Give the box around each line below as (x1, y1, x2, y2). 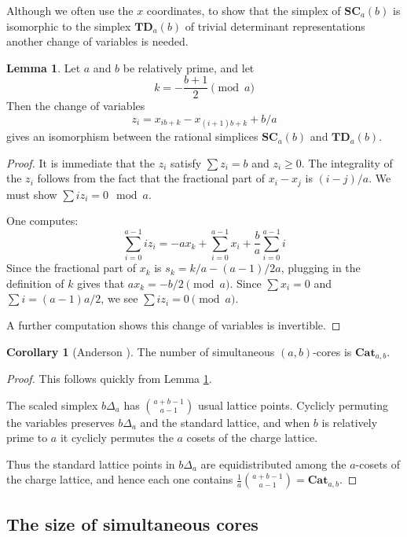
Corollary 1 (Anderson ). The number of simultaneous (6, 343, 275, 359)
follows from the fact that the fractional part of (37, 170, 266, 186)
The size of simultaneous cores (6, 511, 258, 535)
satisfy (170, 154, 202, 171)
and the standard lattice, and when (140, 414, 310, 430)
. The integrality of (301, 154, 393, 171)
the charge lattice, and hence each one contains (6, 471, 233, 487)
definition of (6, 274, 64, 291)
